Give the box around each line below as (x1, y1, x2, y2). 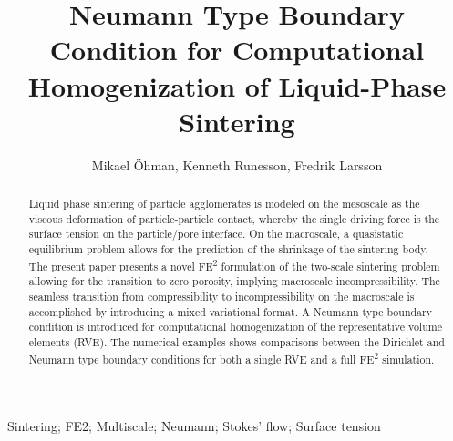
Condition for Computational (49, 31, 425, 68)
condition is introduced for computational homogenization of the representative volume (28, 319, 442, 334)
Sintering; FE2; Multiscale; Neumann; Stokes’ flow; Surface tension (7, 416, 381, 436)
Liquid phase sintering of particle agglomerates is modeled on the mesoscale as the (28, 196, 420, 211)
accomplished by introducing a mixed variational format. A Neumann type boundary (28, 303, 432, 319)
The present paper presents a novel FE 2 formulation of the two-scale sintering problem (28, 255, 440, 273)
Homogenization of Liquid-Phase (27, 67, 447, 104)
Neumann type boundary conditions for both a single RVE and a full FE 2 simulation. (28, 348, 435, 366)
